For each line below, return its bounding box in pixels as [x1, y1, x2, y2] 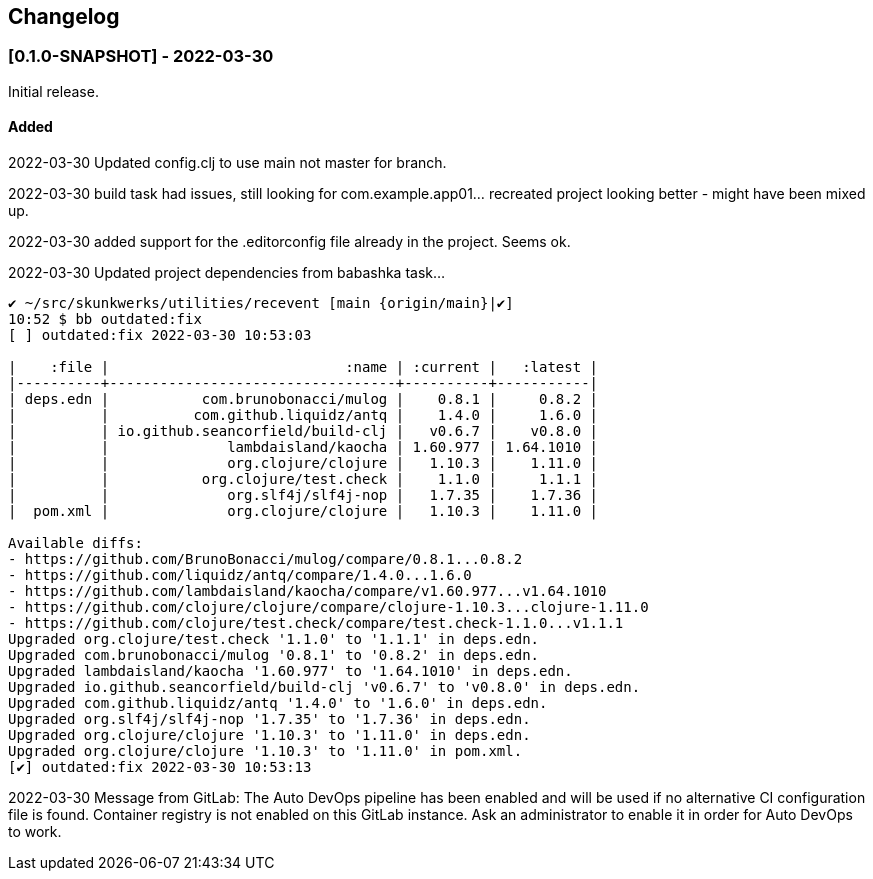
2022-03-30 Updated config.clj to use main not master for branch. [8, 154, 447, 172]
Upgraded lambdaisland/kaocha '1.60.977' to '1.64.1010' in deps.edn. [8, 663, 573, 680]
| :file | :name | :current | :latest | [8, 359, 599, 376]
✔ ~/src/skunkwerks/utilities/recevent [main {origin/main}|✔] [8, 295, 514, 312]
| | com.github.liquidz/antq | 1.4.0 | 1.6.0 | [8, 407, 599, 424]
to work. [8, 823, 62, 841]
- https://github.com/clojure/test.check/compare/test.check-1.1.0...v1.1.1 [8, 615, 624, 632]
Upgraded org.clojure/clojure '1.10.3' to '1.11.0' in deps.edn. [8, 727, 531, 744]
